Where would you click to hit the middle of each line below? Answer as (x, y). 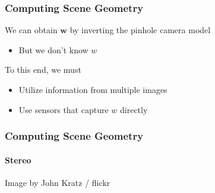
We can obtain (31, 30)
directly (134, 109)
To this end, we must (43, 70)
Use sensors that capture (64, 109)
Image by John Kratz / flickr (58, 182)
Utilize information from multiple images (93, 89)
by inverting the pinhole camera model (140, 30)
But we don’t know (53, 49)
